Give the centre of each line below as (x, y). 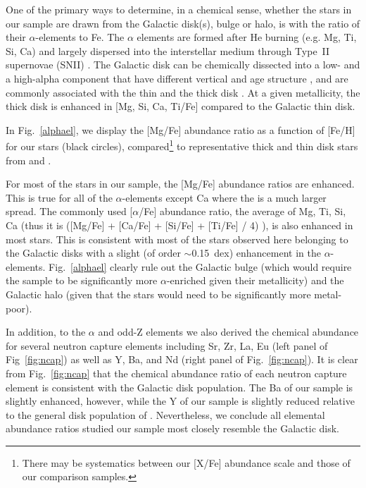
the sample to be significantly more (82, 280)
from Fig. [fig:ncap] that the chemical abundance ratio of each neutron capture (176, 373)
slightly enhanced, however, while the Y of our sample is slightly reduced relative (180, 401)
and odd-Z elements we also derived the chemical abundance (228, 332)
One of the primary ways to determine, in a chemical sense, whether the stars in (179, 9)
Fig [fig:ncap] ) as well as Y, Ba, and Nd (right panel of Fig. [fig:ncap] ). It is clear (182, 359)
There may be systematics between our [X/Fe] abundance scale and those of (186, 462)
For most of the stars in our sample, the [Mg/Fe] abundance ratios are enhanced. (180, 184)
